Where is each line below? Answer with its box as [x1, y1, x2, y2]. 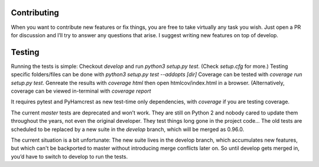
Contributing [11, 8, 59, 18]
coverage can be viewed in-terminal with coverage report [11, 87, 151, 94]
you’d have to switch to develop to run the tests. [11, 153, 128, 160]
